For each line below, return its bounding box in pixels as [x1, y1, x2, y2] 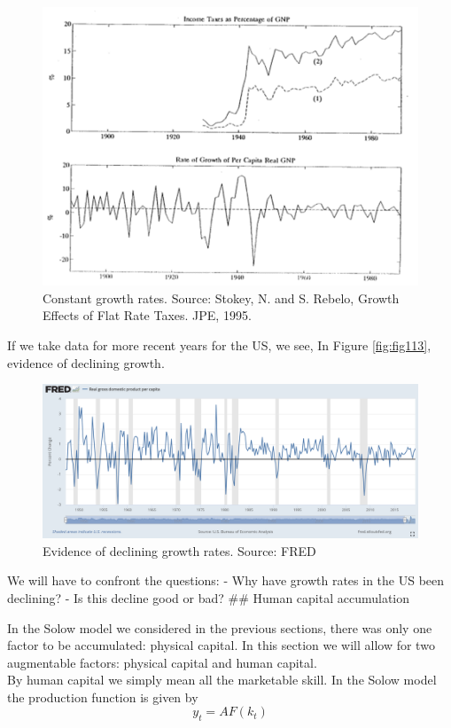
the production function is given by [7, 687, 198, 706]
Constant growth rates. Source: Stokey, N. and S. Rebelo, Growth [43, 288, 400, 307]
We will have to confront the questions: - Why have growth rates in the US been [7, 571, 445, 590]
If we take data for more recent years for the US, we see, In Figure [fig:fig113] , [7, 336, 432, 355]
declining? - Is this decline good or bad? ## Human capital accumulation [7, 588, 410, 607]
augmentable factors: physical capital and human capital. [7, 653, 317, 671]
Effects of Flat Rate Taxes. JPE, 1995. [43, 306, 252, 325]
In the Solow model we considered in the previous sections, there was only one [7, 618, 432, 637]
